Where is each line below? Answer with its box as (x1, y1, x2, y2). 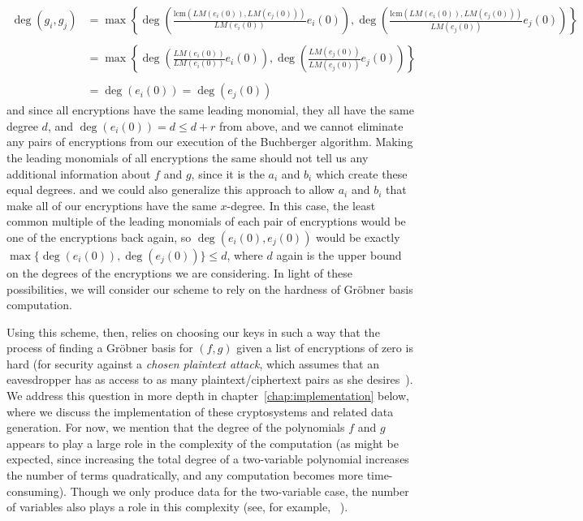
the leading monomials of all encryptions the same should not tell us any (6, 149, 369, 166)
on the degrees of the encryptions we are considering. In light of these (6, 264, 352, 281)
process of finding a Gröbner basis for (6, 339, 193, 356)
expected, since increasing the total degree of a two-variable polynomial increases (6, 450, 409, 467)
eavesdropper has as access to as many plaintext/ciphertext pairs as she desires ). (6, 371, 413, 388)
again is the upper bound (276, 246, 402, 263)
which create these (315, 165, 408, 182)
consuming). (6, 482, 67, 499)
